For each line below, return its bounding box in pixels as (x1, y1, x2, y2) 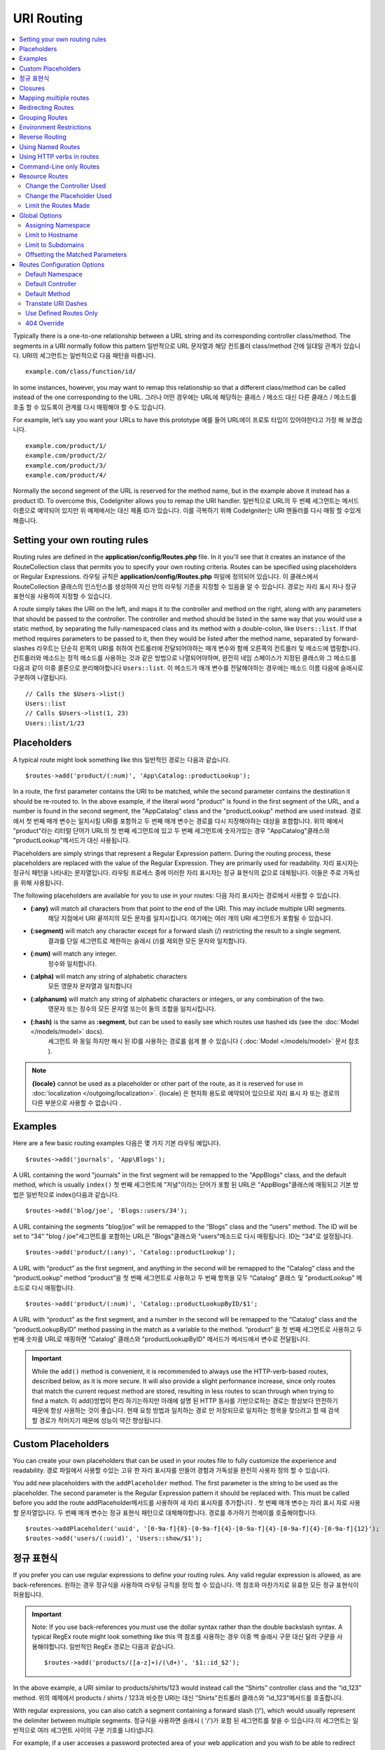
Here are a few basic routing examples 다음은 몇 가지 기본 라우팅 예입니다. (13, 1139, 221, 1147)
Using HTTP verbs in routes (19, 153, 99, 161)
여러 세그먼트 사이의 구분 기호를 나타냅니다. (37, 1726, 155, 1735)
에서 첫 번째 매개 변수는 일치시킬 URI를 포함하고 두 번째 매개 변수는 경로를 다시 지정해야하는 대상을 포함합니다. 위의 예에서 (13, 816, 344, 825)
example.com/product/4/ (25, 471, 107, 479)
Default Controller (25, 280, 77, 288)
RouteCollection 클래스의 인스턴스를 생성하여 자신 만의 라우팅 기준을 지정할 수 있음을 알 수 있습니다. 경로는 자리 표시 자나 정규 (13, 582, 357, 591)
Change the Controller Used (25, 182, 106, 190)
